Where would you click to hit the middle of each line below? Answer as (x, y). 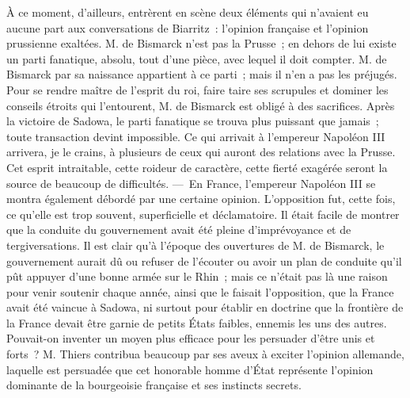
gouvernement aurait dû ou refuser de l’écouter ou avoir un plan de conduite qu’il (204, 260)
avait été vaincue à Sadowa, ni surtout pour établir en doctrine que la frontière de (205, 307)
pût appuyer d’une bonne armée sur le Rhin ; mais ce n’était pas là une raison (197, 276)
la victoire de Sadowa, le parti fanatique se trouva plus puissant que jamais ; (193, 121)
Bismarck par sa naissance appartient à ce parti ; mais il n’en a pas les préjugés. (202, 74)
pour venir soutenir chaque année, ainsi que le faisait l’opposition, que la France (200, 291)
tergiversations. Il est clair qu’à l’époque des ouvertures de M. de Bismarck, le (196, 245)
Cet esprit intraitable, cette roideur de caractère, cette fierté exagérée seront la (197, 167)
